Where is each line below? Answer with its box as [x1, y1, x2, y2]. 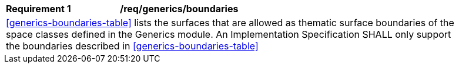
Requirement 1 [6, 3, 71, 15]
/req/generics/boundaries [120, 3, 239, 15]
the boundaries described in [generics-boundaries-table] [6, 40, 259, 52]
